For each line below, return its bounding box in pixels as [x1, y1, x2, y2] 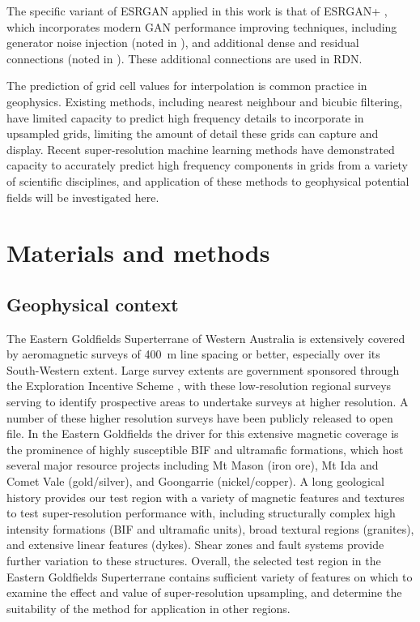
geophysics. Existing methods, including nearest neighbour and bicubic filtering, [6, 92, 403, 109]
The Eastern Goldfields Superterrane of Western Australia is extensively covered [6, 329, 405, 346]
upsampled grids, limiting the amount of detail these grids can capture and [6, 125, 379, 142]
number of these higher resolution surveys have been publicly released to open [6, 409, 393, 426]
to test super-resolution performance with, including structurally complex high [6, 504, 396, 521]
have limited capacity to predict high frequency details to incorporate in [6, 109, 364, 126]
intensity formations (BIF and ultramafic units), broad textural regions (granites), [6, 520, 414, 537]
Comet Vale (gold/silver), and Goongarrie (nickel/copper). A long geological [6, 473, 385, 490]
